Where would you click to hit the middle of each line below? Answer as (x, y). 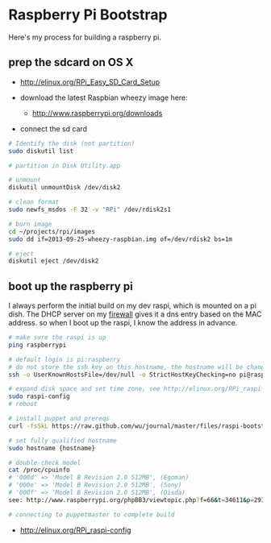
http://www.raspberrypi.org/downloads (97, 113)
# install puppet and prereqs (59, 419)
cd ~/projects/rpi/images (52, 231)
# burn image (30, 224)
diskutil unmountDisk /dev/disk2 (65, 188)
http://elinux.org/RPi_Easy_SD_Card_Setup (90, 81)
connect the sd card (53, 128)
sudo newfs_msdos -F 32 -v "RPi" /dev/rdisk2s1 (90, 209)
